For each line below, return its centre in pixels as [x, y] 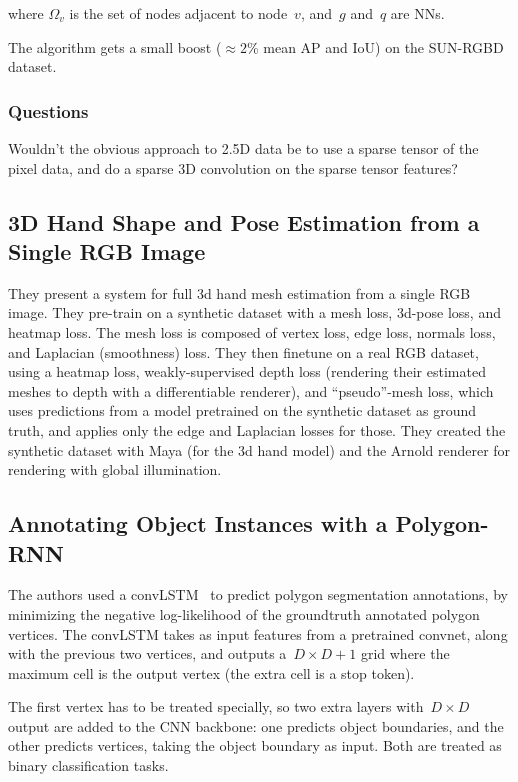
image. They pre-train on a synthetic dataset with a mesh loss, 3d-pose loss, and [254, 312]
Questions [48, 110]
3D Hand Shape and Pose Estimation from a [244, 221]
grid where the [405, 653]
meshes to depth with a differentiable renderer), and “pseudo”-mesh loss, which [251, 390]
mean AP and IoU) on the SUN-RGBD [383, 46]
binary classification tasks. [88, 765]
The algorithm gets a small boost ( [115, 46]
